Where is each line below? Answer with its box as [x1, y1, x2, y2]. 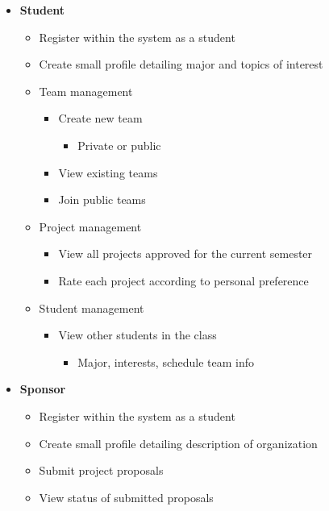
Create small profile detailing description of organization [39, 434, 318, 451]
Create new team [58, 110, 143, 127]
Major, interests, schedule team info [77, 353, 255, 370]
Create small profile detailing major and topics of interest [39, 56, 323, 73]
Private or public [77, 136, 161, 153]
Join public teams [58, 191, 146, 208]
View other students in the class [58, 326, 217, 343]
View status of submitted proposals [39, 488, 214, 505]
